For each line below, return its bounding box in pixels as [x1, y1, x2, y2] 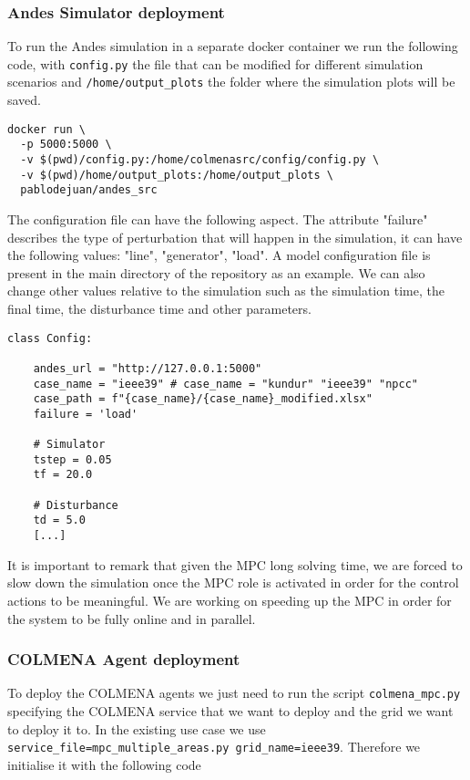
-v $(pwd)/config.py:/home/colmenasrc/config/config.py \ [20, 153, 380, 167]
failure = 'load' [33, 407, 138, 421]
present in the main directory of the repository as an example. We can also [7, 263, 425, 282]
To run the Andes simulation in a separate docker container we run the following [7, 36, 458, 56]
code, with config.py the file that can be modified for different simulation [7, 54, 424, 73]
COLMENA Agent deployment [7, 648, 240, 671]
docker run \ [7, 122, 86, 136]
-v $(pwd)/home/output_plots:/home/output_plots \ [20, 168, 333, 182]
